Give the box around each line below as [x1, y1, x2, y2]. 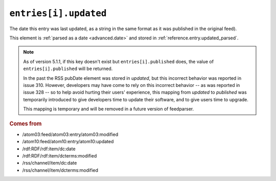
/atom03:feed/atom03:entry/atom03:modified [22, 131, 119, 138]
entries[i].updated [9, 8, 107, 19]
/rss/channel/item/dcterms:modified [22, 167, 99, 173]
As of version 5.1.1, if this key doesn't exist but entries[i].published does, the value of [23, 58, 214, 64]
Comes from [9, 120, 42, 127]
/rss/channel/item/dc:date [22, 160, 77, 166]
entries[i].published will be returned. [23, 65, 113, 72]
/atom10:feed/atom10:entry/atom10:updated [22, 139, 114, 145]
